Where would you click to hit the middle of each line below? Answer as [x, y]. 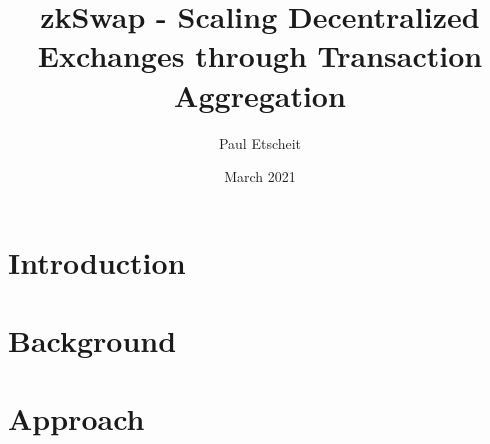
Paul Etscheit [260, 142]
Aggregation [260, 94]
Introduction [97, 261]
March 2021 [260, 176]
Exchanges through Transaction [260, 55]
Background [92, 340]
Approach [76, 418]
